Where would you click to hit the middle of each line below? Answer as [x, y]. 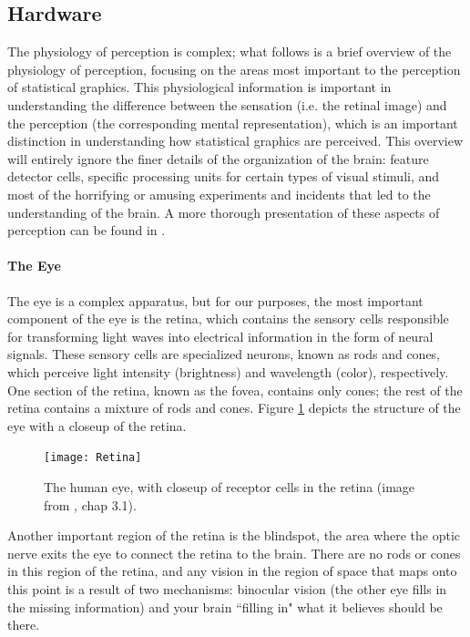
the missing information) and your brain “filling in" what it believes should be [225, 606]
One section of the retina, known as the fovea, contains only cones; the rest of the [235, 390]
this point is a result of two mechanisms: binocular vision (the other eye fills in [227, 588]
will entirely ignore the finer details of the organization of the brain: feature [218, 158]
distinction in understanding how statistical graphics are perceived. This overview [235, 141]
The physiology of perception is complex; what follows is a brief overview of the [230, 51]
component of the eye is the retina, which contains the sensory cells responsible [228, 318]
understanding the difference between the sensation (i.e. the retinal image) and [227, 104]
